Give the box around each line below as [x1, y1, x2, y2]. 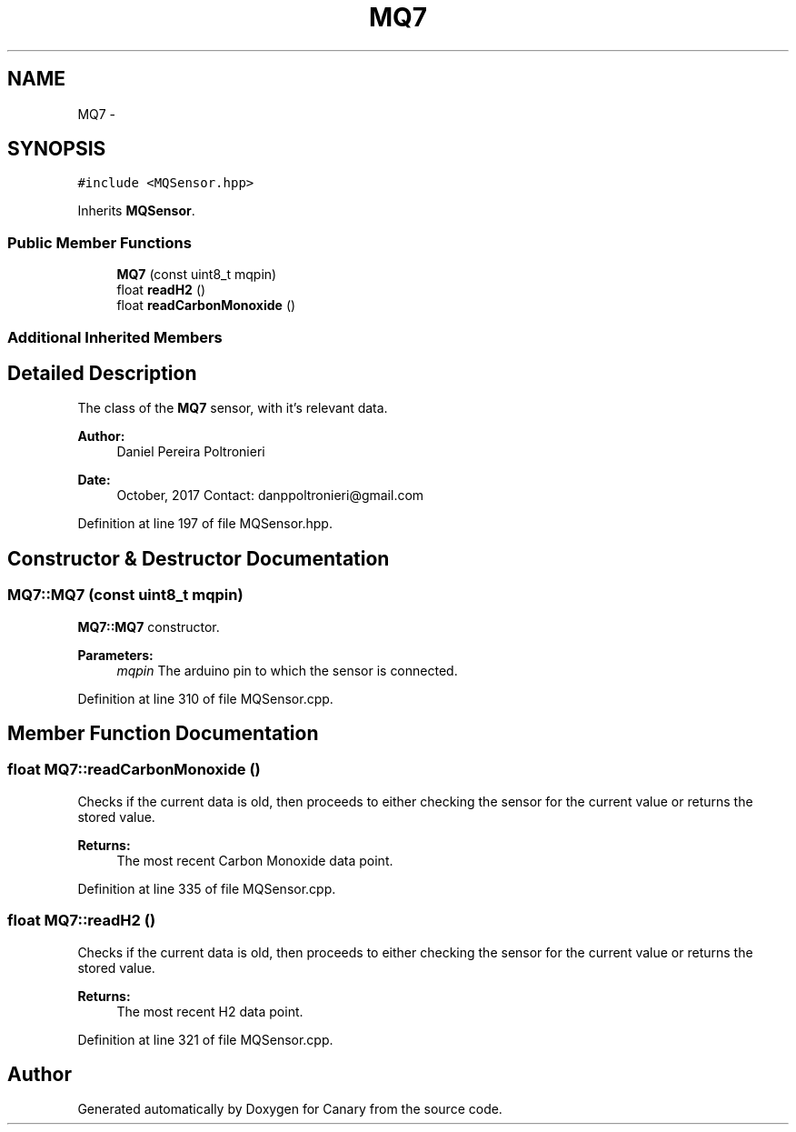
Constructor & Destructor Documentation [7, 546, 390, 570]
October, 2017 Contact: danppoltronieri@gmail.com [116, 487, 424, 504]
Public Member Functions [7, 233, 192, 252]
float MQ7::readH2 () [7, 911, 156, 930]
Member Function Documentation [7, 722, 319, 746]
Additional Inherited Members [7, 327, 223, 346]
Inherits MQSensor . [77, 203, 195, 219]
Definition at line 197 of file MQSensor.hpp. [77, 516, 333, 532]
